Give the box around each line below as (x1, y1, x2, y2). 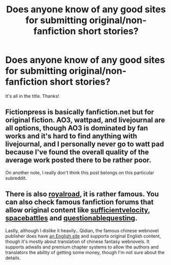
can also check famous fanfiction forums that (5, 198, 154, 207)
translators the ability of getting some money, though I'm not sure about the (5, 249, 165, 255)
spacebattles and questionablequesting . (5, 214, 138, 222)
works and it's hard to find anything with (5, 132, 137, 140)
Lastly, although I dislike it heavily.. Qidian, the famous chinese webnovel (5, 227, 159, 234)
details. (5, 255, 21, 261)
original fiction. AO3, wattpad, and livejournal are (5, 116, 165, 125)
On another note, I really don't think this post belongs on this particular (5, 169, 155, 175)
